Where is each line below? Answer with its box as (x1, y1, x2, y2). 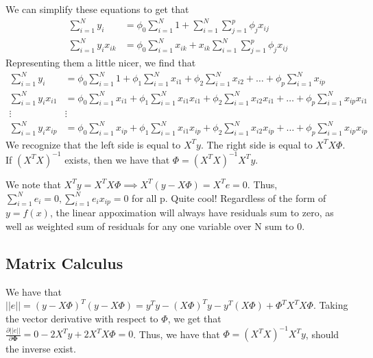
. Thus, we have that (133, 327, 220, 341)
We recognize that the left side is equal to (5, 137, 181, 151)
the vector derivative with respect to (5, 311, 158, 325)
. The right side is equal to (200, 137, 313, 151)
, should (305, 327, 339, 341)
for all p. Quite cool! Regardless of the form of (132, 190, 326, 205)
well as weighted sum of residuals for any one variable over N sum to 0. (5, 218, 305, 233)
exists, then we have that (64, 152, 170, 166)
